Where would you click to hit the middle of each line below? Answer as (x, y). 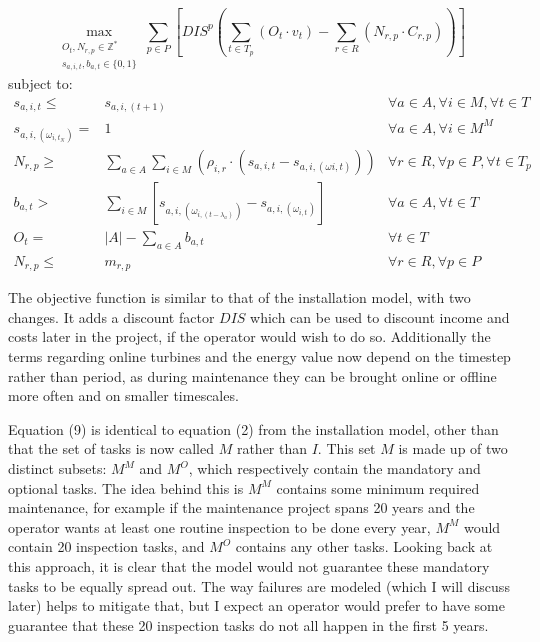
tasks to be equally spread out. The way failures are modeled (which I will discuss (259, 585)
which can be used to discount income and (380, 316)
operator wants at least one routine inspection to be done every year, (219, 526)
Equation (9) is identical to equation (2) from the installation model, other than (253, 428)
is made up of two (453, 448)
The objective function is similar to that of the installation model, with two (239, 297)
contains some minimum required (378, 487)
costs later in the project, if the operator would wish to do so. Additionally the (249, 336)
